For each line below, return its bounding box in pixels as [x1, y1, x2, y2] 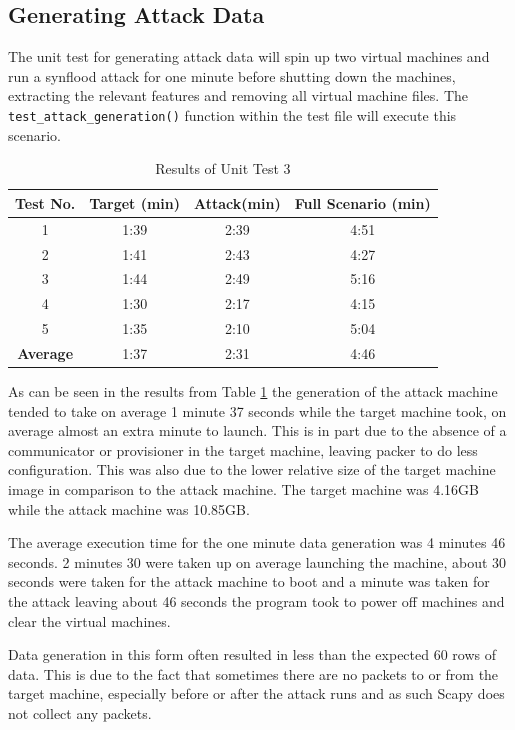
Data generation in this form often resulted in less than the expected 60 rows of [8, 644, 496, 665]
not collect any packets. [8, 702, 152, 723]
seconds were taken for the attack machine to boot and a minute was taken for [8, 571, 490, 592]
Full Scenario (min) [294, 192, 431, 213]
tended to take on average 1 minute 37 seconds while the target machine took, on [8, 400, 507, 421]
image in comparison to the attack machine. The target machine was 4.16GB [8, 478, 480, 499]
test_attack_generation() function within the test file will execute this [8, 104, 457, 125]
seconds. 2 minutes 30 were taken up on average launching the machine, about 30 [8, 551, 507, 572]
